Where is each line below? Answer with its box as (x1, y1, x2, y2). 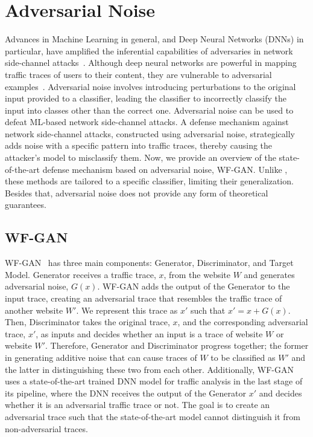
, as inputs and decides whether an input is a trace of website (36, 327, 263, 340)
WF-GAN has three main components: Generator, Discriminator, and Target (5, 256, 294, 269)
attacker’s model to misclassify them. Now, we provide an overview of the (5, 151, 276, 164)
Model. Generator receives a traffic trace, (5, 268, 156, 280)
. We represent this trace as (76, 303, 178, 316)
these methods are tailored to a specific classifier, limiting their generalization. (5, 175, 294, 187)
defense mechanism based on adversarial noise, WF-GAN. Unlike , (42, 163, 288, 175)
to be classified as (210, 351, 276, 363)
